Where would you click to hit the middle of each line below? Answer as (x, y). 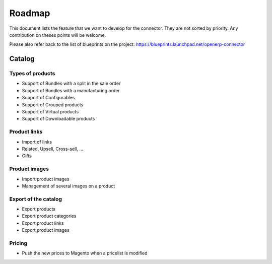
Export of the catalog (36, 199)
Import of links (37, 142)
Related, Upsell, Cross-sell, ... (52, 149)
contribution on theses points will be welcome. (58, 35)
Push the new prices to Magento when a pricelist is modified (85, 253)
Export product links (43, 223)
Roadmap (30, 13)
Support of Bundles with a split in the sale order (71, 84)
